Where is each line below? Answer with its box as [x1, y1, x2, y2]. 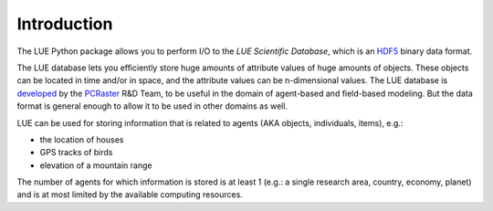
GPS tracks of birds [39, 147, 113, 158]
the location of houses [39, 133, 124, 145]
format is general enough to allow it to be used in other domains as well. [16, 100, 288, 111]
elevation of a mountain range [39, 160, 152, 171]
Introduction [16, 14, 113, 34]
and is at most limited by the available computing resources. [16, 189, 244, 200]
